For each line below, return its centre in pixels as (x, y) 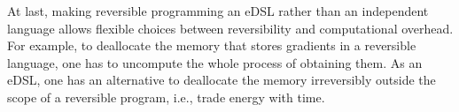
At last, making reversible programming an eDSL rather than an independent (218, 11)
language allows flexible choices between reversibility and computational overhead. (230, 28)
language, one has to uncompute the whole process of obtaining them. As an (215, 62)
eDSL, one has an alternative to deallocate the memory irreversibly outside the (222, 80)
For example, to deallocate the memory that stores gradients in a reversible (212, 45)
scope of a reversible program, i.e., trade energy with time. (166, 97)
